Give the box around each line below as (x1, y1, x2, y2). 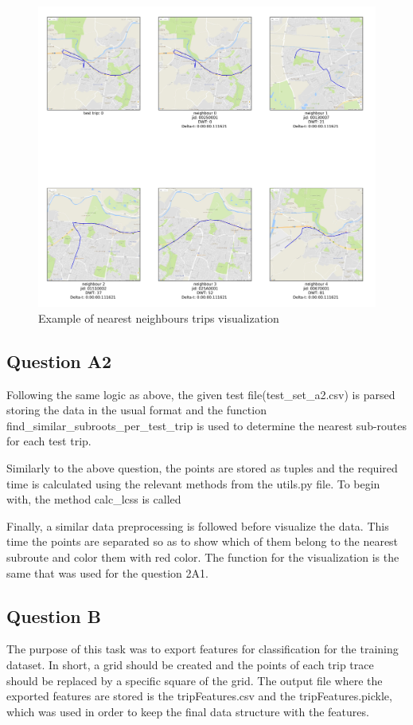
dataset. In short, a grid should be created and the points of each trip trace (6, 656, 374, 672)
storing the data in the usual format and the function (6, 402, 267, 418)
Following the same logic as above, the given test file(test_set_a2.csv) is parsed (6, 386, 395, 402)
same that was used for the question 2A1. (6, 564, 208, 581)
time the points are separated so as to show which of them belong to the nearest (6, 533, 399, 550)
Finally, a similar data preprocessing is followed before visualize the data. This (6, 517, 389, 534)
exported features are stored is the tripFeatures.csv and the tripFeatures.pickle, (6, 688, 392, 704)
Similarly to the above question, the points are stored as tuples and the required (6, 459, 398, 476)
